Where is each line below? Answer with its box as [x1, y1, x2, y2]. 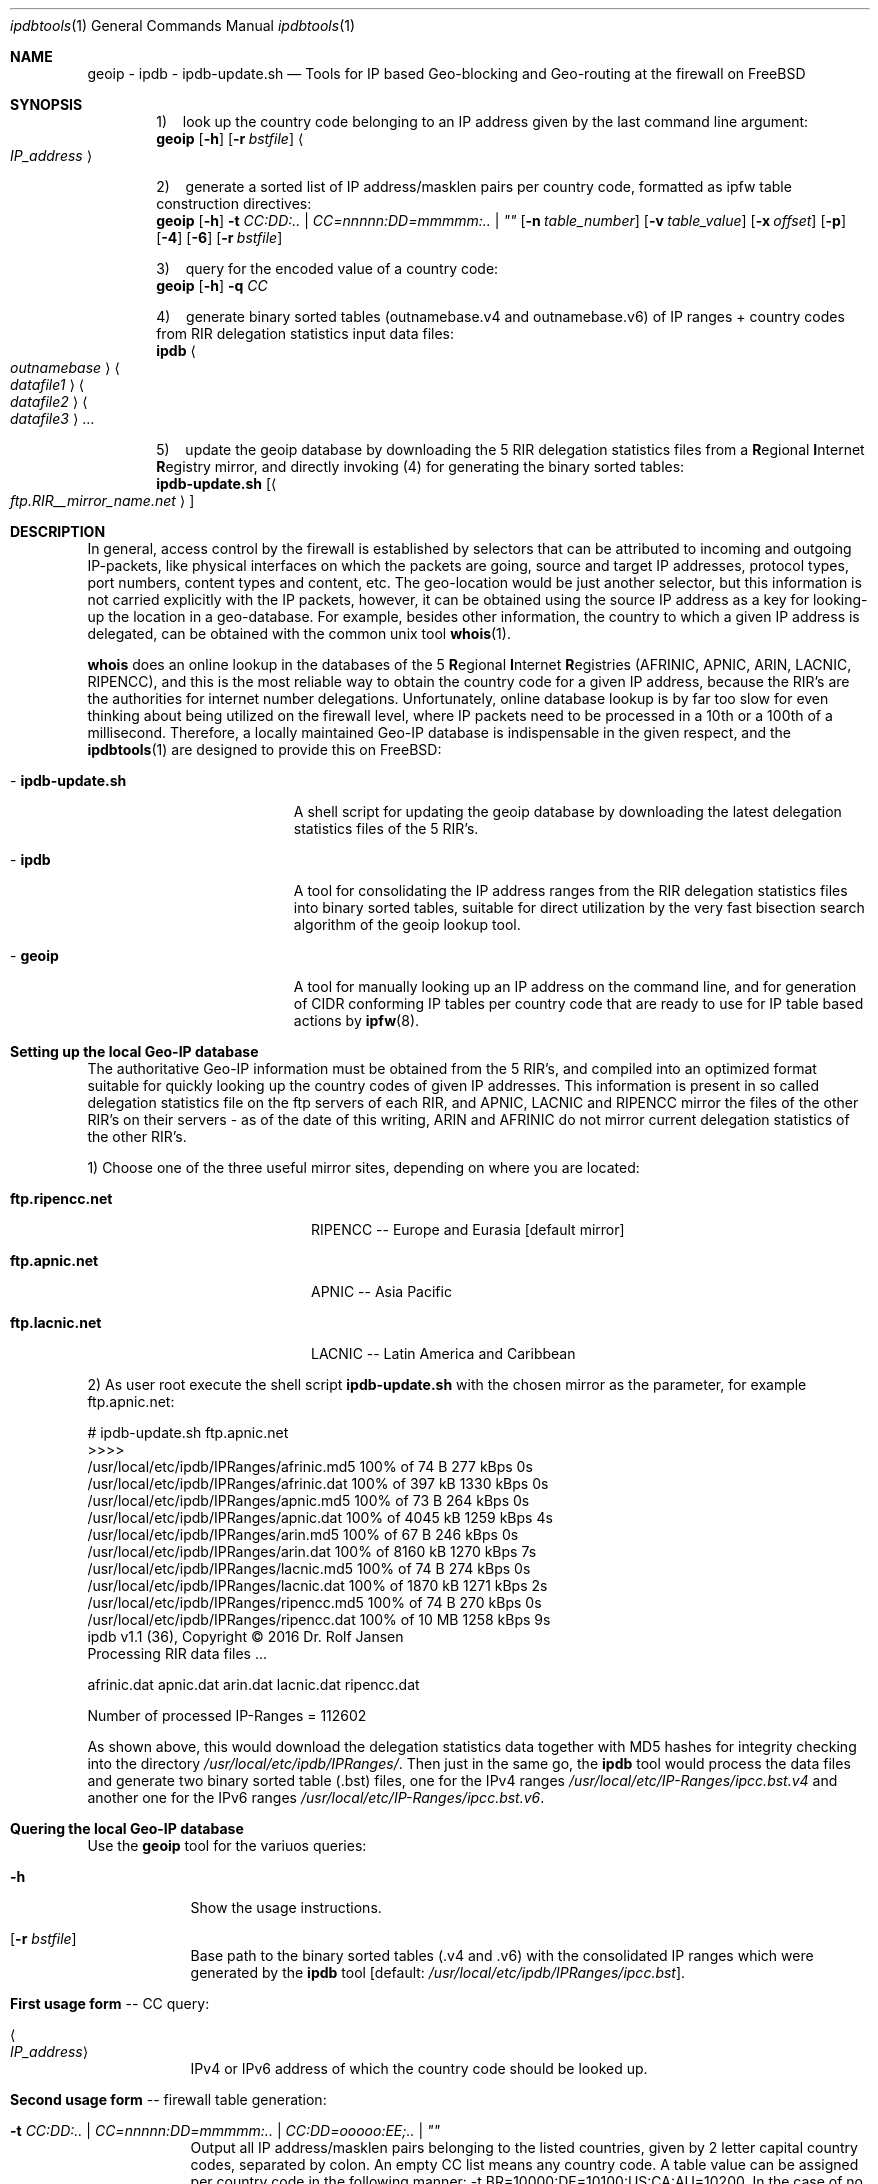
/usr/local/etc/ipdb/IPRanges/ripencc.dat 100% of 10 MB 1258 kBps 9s [87, 1611, 551, 1628]
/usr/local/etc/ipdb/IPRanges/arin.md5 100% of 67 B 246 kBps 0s [87, 1526, 519, 1543]
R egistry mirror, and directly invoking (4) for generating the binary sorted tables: [156, 458, 685, 475]
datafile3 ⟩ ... [10, 410, 95, 427]
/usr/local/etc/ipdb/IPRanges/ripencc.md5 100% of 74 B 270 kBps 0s [87, 1594, 542, 1611]
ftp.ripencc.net [10, 1190, 113, 1207]
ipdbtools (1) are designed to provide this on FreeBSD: [87, 741, 442, 758]
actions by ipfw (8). [293, 1012, 420, 1029]
